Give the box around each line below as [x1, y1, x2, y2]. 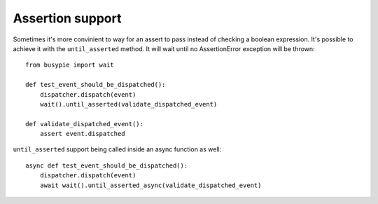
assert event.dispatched [39, 130, 125, 138]
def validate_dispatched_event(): [25, 120, 143, 128]
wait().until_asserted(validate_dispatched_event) [39, 100, 218, 108]
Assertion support [13, 11, 122, 26]
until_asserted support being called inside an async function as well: [13, 145, 222, 154]
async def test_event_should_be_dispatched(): [25, 161, 188, 170]
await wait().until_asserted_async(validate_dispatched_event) [39, 181, 262, 189]
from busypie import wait [25, 61, 115, 69]
